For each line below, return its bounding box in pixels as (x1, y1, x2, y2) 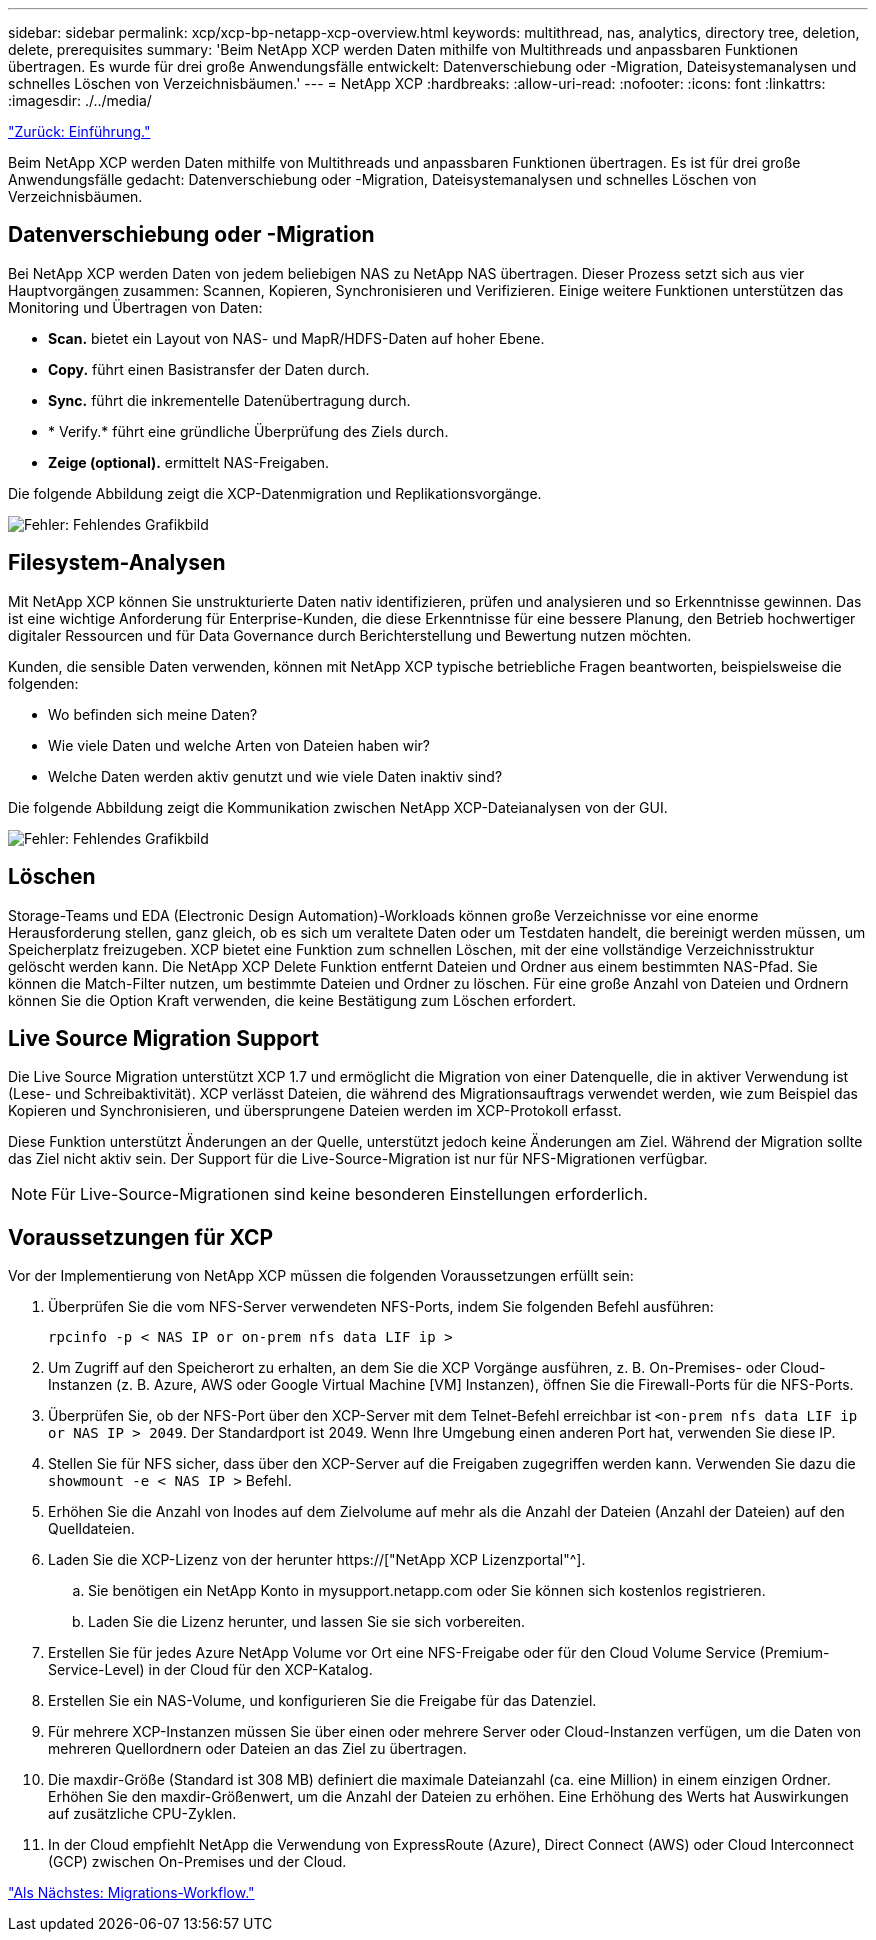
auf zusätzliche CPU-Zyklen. (48, 1805, 237, 1823)
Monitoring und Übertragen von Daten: (8, 298, 263, 316)
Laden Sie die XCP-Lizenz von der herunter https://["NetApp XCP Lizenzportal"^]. (48, 1551, 586, 1569)
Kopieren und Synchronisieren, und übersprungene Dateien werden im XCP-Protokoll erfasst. (8, 1102, 622, 1120)
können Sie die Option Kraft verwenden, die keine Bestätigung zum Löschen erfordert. (8, 991, 577, 1009)
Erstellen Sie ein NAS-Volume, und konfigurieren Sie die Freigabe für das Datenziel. (48, 1692, 597, 1710)
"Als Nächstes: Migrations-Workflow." (8, 1884, 255, 1902)
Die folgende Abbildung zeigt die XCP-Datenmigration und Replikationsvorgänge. (8, 484, 542, 502)
